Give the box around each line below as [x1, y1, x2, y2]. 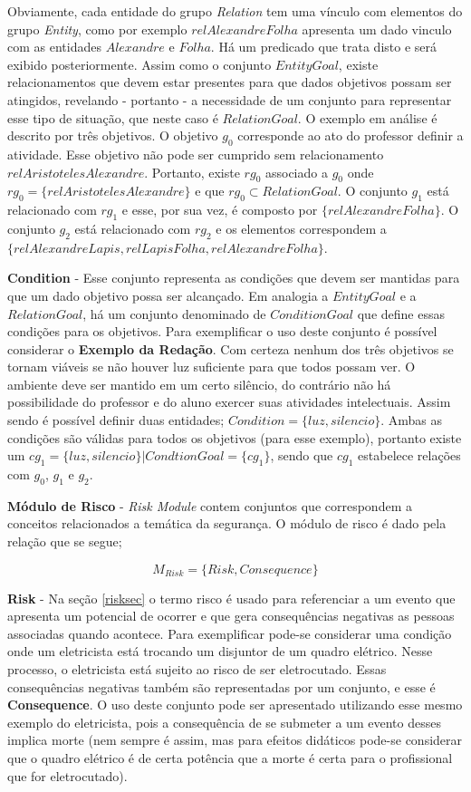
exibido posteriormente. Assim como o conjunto [7, 54, 272, 73]
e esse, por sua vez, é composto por [121, 200, 318, 219]
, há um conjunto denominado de [82, 304, 266, 323]
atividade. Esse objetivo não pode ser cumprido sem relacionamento [7, 144, 384, 163]
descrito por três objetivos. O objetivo [7, 126, 218, 145]
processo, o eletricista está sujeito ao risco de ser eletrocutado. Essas [7, 660, 387, 679]
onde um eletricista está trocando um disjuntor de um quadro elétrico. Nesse [7, 642, 433, 661]
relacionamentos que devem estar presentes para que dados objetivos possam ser [7, 72, 452, 92]
